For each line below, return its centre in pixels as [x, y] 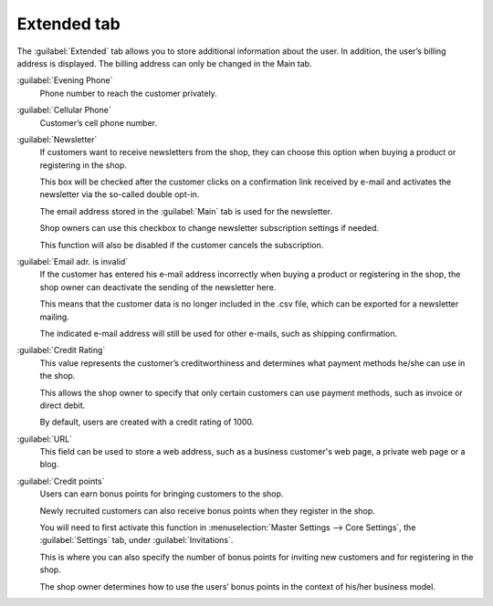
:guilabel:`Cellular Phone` [64, 110]
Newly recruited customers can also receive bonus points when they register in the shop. [208, 510]
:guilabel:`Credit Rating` [61, 350]
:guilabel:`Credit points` [61, 481]
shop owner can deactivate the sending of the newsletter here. [158, 287]
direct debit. [63, 405]
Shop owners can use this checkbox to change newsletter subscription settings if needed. [209, 228]
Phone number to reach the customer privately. [129, 93]
